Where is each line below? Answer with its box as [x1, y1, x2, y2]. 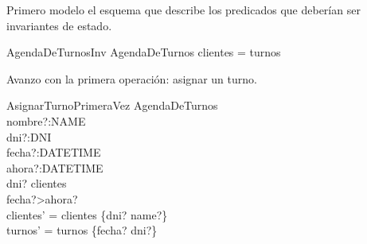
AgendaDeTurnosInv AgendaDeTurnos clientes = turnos [6, 44, 281, 60]
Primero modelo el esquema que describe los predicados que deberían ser [6, 2, 361, 17]
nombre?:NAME [6, 112, 86, 129]
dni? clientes [6, 175, 67, 192]
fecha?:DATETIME [6, 144, 101, 161]
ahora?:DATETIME [6, 159, 103, 176]
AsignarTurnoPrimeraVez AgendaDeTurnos [6, 97, 218, 114]
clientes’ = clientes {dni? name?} [6, 206, 168, 223]
